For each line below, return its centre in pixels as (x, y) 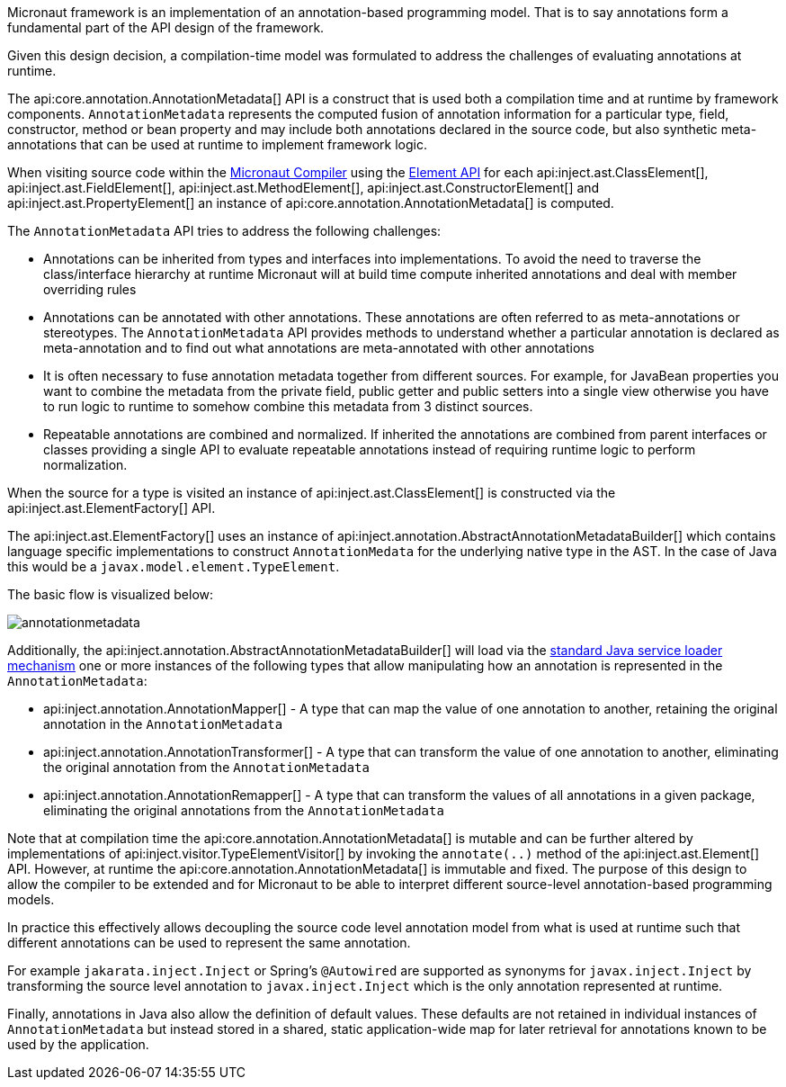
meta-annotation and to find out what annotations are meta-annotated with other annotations (319, 348)
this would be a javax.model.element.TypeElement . (174, 566)
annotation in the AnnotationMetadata (163, 724)
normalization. (85, 465)
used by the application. (78, 1044)
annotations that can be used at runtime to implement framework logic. (218, 144)
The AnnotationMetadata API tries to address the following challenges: (224, 231)
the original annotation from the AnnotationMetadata (206, 767)
